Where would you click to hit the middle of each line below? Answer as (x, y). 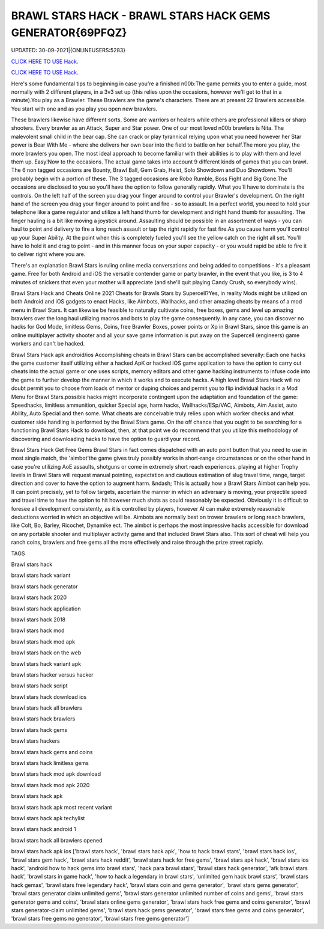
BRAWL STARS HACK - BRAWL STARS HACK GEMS (141, 16)
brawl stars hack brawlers (43, 719)
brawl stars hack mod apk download (56, 774)
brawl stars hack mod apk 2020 (50, 785)
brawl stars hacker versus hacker (52, 675)
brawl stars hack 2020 (39, 597)
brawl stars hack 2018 (38, 620)
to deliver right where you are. (48, 254)
